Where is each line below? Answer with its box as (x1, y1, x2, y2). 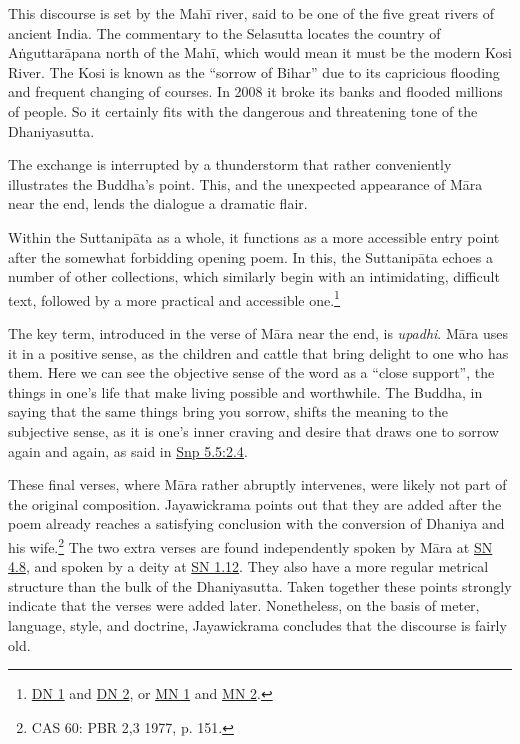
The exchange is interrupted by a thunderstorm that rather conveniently (8, 154, 452, 175)
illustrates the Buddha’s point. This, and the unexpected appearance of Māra (8, 173, 483, 194)
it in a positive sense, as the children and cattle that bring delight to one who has (8, 342, 509, 363)
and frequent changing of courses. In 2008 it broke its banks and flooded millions (8, 81, 503, 102)
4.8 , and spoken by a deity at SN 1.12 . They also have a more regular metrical (8, 556, 489, 577)
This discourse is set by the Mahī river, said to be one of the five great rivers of (8, 3, 495, 23)
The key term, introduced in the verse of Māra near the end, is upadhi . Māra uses (8, 322, 508, 343)
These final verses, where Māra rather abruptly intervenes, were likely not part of (8, 474, 507, 495)
